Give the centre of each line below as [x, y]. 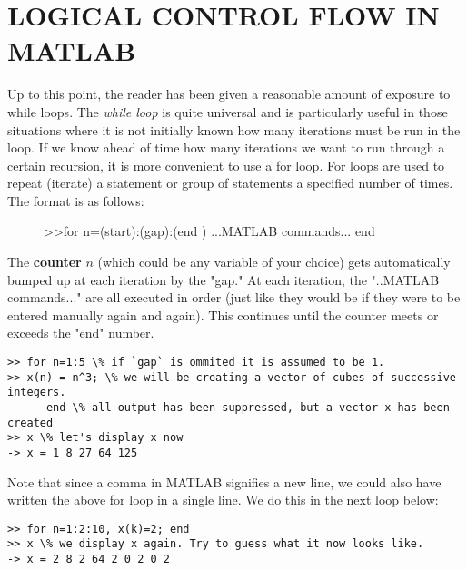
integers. [37, 393]
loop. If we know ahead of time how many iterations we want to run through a [226, 147]
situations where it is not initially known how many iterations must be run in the [234, 129]
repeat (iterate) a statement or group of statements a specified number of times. [230, 183]
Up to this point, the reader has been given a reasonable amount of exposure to [229, 94]
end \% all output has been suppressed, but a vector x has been [248, 408]
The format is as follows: [76, 200]
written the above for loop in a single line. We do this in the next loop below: [223, 500]
